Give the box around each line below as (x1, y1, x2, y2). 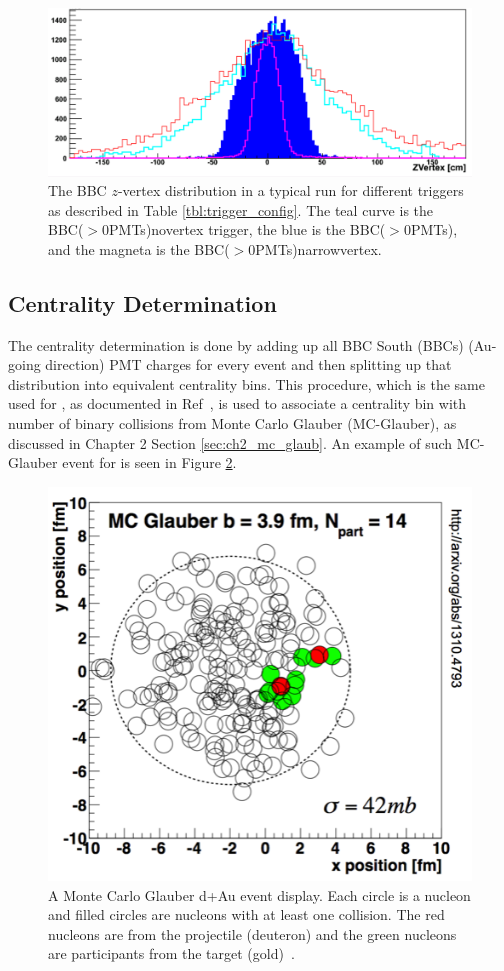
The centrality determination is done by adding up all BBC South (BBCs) (8, 334, 464, 355)
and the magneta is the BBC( (48, 238, 230, 259)
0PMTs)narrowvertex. (248, 238, 382, 259)
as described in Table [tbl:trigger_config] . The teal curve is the (48, 199, 434, 220)
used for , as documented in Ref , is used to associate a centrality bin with (8, 393, 467, 414)
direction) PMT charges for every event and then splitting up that (45, 354, 452, 375)
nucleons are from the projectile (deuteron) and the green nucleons (48, 923, 457, 944)
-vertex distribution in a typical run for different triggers (117, 180, 464, 201)
